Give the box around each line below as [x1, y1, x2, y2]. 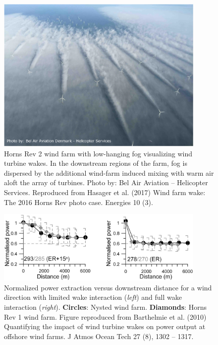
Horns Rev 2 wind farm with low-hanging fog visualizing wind [4, 148, 193, 158]
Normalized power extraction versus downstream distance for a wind [4, 282, 212, 292]
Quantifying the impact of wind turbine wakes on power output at [4, 321, 206, 332]
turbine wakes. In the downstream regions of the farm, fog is [4, 158, 187, 168]
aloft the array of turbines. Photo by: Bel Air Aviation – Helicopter [4, 177, 208, 188]
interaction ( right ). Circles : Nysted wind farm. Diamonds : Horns [4, 302, 207, 312]
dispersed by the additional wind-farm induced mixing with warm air [4, 167, 214, 178]
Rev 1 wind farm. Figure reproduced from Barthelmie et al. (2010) [4, 311, 207, 322]
